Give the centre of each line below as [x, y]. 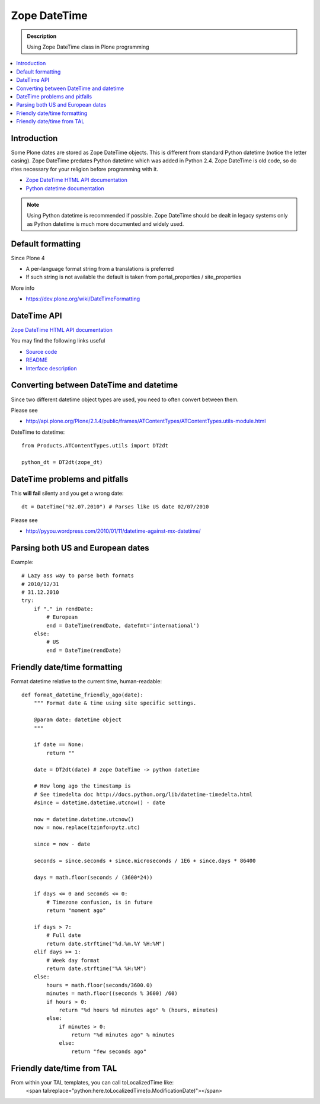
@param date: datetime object [77, 720]
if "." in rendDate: [63, 609]
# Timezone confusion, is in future [100, 902]
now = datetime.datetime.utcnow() [84, 819]
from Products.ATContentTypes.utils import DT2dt [95, 446]
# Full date [64, 935]
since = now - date [62, 844]
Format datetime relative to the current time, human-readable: [87, 681]
